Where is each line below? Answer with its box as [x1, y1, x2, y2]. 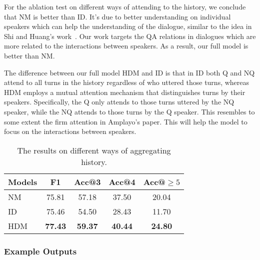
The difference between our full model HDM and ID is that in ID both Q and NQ [4, 67, 255, 77]
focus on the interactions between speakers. [4, 126, 136, 136]
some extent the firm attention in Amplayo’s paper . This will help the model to [4, 116, 247, 126]
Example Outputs [4, 244, 77, 257]
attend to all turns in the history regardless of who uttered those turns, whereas [4, 77, 249, 87]
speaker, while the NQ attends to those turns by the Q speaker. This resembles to [4, 106, 255, 116]
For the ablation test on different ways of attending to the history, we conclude [4, 1, 246, 11]
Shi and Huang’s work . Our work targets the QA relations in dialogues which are [4, 30, 256, 41]
